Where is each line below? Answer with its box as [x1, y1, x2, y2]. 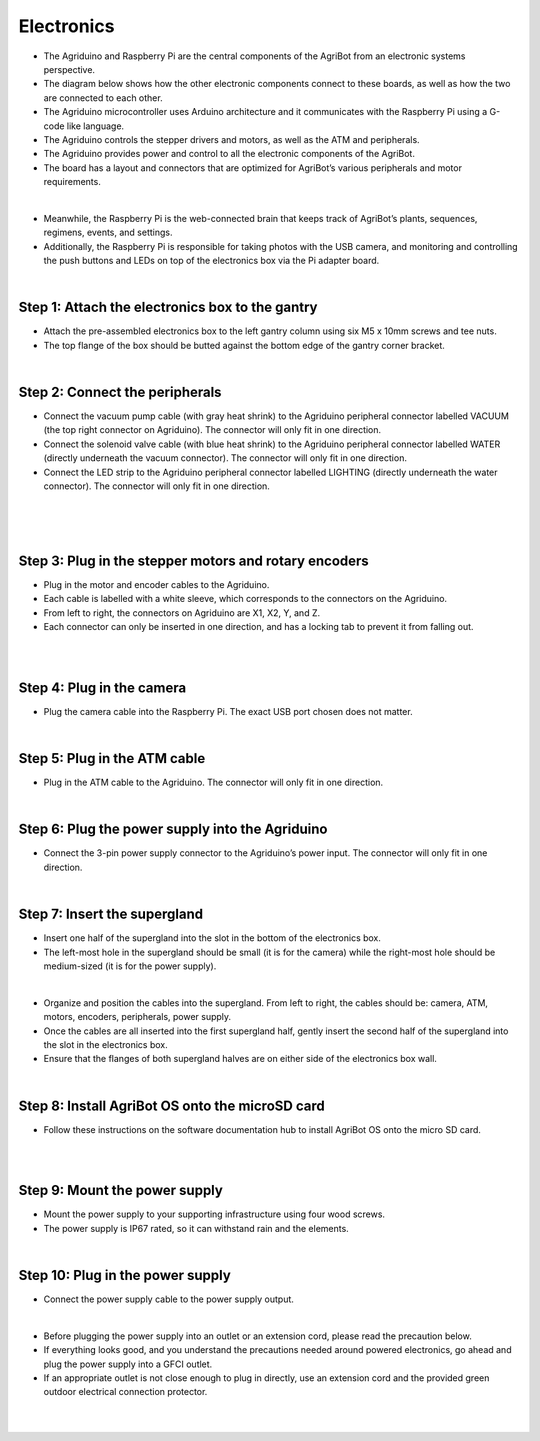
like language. [66, 120, 125, 132]
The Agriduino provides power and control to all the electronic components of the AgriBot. [43, 148, 415, 160]
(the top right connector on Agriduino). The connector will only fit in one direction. [43, 424, 382, 436]
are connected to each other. [43, 91, 164, 104]
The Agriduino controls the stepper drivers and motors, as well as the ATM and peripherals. [43, 133, 420, 145]
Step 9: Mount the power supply [18, 1182, 224, 1199]
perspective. [43, 63, 95, 75]
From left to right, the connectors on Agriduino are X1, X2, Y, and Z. [43, 606, 320, 619]
